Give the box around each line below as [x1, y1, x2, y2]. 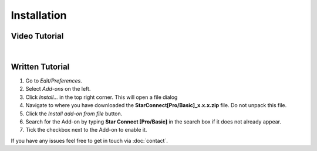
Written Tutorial [11, 61, 70, 71]
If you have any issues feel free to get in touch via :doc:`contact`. [11, 137, 168, 144]
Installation [11, 9, 67, 22]
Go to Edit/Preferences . [25, 77, 82, 84]
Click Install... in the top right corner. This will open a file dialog [25, 94, 178, 101]
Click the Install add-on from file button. [25, 110, 123, 117]
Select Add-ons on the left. [25, 85, 91, 92]
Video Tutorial [11, 31, 64, 41]
